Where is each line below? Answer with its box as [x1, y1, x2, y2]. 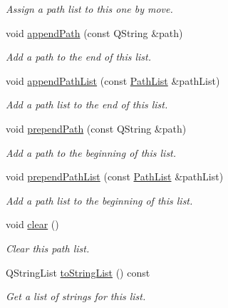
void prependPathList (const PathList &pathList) [6, 169, 224, 184]
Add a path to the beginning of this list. [6, 145, 177, 160]
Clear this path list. [6, 240, 90, 255]
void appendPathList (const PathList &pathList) [6, 73, 220, 88]
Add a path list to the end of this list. [6, 97, 168, 112]
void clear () [6, 217, 59, 232]
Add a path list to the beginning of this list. [6, 192, 193, 207]
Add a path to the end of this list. [6, 49, 151, 64]
